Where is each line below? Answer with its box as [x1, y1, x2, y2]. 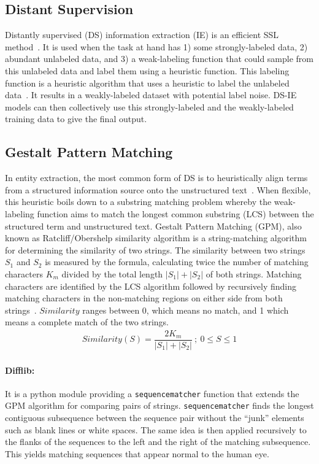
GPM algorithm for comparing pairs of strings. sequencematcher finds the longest [5, 399, 314, 412]
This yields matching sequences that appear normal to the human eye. [5, 447, 269, 460]
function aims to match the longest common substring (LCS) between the [37, 207, 314, 220]
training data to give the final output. [5, 112, 147, 125]
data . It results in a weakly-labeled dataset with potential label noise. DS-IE [5, 88, 297, 101]
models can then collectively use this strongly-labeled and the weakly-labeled [5, 100, 294, 113]
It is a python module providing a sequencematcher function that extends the [5, 387, 299, 400]
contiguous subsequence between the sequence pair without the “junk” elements [5, 411, 304, 424]
